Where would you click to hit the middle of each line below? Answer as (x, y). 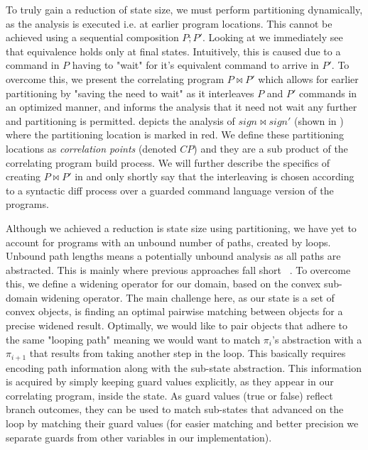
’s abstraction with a (317, 339)
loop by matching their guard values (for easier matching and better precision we (182, 423)
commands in (328, 93)
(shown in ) (319, 120)
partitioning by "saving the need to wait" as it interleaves (130, 93)
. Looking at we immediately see (272, 37)
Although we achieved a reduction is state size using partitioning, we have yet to (181, 227)
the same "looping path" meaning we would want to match (133, 339)
